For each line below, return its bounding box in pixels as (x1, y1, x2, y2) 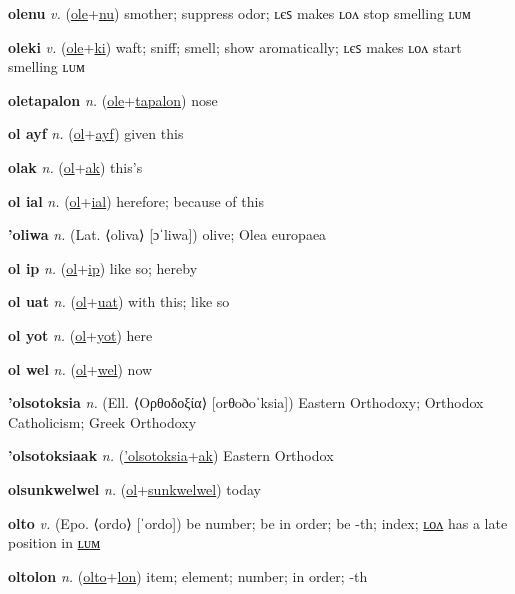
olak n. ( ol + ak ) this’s (8, 156, 143, 177)
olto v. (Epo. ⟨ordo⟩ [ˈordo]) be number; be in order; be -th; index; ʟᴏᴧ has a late (8, 512, 508, 533)
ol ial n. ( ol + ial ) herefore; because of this (8, 190, 264, 211)
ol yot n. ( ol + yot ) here (8, 324, 153, 345)
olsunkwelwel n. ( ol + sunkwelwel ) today (8, 478, 261, 499)
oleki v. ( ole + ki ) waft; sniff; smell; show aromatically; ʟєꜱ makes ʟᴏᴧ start (8, 36, 462, 57)
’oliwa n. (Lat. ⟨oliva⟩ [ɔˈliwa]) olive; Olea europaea (8, 224, 327, 245)
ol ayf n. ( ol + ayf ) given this (8, 123, 184, 144)
